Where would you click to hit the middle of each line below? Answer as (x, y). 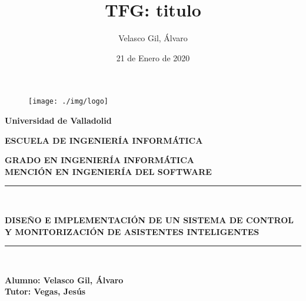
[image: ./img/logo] (69, 102)
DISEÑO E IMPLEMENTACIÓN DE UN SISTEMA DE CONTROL (149, 219)
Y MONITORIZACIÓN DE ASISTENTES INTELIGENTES (132, 231)
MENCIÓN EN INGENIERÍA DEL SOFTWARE (108, 171)
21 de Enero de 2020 (153, 57)
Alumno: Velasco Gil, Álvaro (64, 279)
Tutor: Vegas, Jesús (45, 291)
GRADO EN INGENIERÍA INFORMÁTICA (99, 160)
